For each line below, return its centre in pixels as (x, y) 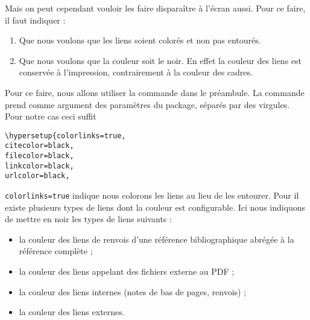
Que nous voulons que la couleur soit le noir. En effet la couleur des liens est (160, 60)
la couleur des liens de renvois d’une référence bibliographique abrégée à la (157, 239)
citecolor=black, (40, 146)
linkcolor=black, (40, 166)
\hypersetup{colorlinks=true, (65, 136)
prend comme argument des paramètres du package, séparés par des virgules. (147, 104)
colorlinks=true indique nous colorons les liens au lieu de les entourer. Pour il (152, 195)
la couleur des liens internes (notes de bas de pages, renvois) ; (133, 291)
